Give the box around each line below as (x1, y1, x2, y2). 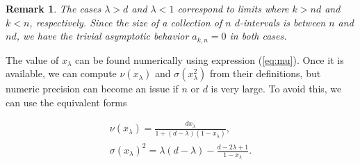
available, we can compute (6, 66, 117, 81)
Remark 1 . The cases (6, 1, 101, 15)
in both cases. (229, 28, 287, 43)
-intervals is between (239, 15, 326, 29)
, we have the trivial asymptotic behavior (16, 28, 189, 43)
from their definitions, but (209, 66, 321, 81)
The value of (6, 52, 59, 67)
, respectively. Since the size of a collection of (29, 15, 222, 29)
